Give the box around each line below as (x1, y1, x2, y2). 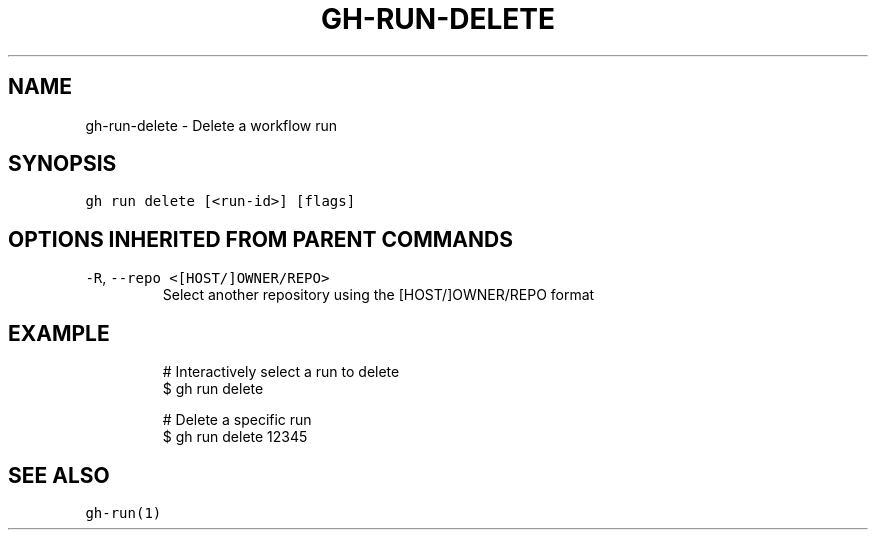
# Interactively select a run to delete (162, 363, 400, 381)
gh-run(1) (85, 504, 162, 521)
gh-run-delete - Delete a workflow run (85, 116, 338, 134)
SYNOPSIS (8, 151, 117, 177)
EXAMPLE (8, 320, 110, 346)
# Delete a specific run (162, 411, 312, 429)
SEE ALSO (8, 462, 110, 488)
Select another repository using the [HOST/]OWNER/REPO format (162, 286, 595, 304)
